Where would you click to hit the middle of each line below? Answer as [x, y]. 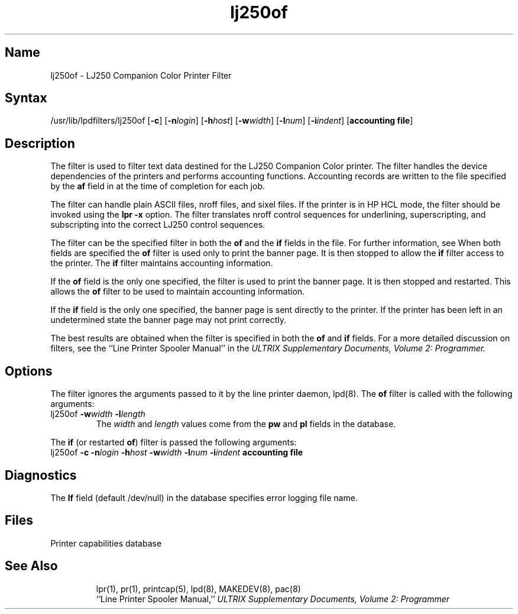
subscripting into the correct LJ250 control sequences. [158, 225]
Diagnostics [41, 475]
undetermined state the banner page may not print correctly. [168, 320]
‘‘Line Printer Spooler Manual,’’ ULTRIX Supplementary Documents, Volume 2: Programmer [273, 599]
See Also [31, 566]
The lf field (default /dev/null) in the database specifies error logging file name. [204, 497]
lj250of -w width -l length [98, 414]
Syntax [26, 98]
